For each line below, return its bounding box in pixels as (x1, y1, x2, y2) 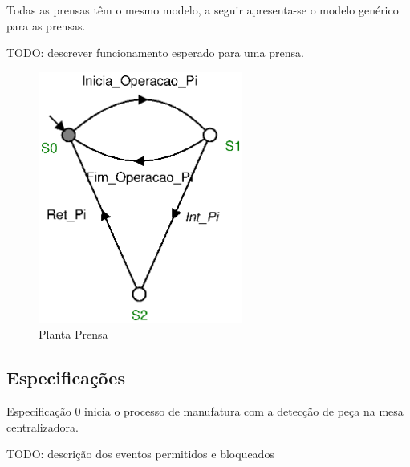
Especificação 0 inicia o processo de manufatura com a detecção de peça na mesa (6, 403, 404, 420)
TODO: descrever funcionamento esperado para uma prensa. (6, 44, 304, 61)
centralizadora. (6, 418, 79, 435)
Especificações (6, 365, 125, 390)
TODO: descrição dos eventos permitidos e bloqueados (6, 445, 274, 462)
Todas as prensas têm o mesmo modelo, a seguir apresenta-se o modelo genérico (6, 2, 399, 18)
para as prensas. (6, 17, 86, 34)
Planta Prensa (39, 326, 108, 343)
